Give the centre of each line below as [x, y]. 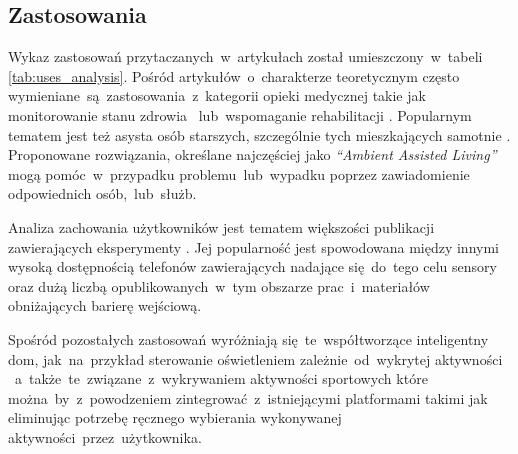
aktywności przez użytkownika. [105, 436]
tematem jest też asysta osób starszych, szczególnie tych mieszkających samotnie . [259, 134]
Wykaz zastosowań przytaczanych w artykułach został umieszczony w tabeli [245, 56]
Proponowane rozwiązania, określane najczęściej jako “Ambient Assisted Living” [252, 154]
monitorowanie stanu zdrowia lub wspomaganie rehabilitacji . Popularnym [240, 114]
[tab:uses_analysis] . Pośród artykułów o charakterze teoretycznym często [234, 75]
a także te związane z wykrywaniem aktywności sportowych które [221, 378]
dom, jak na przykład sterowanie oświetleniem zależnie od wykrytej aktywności [255, 358]
